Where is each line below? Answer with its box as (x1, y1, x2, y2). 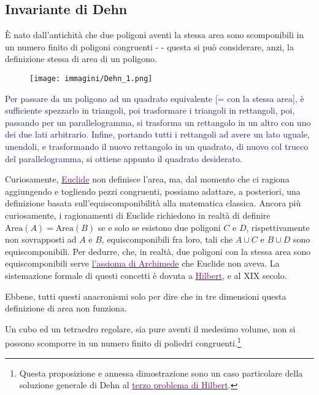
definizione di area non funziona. (5, 302, 127, 315)
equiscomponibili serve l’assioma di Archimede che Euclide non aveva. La (5, 257, 280, 270)
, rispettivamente (246, 221, 310, 233)
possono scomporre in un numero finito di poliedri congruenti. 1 (5, 335, 241, 349)
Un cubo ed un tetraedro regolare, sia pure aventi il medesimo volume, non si (5, 322, 296, 335)
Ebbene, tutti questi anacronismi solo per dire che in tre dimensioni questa (5, 289, 286, 302)
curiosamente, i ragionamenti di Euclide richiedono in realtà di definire (5, 208, 271, 221)
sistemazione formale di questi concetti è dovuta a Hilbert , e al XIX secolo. (5, 268, 287, 281)
